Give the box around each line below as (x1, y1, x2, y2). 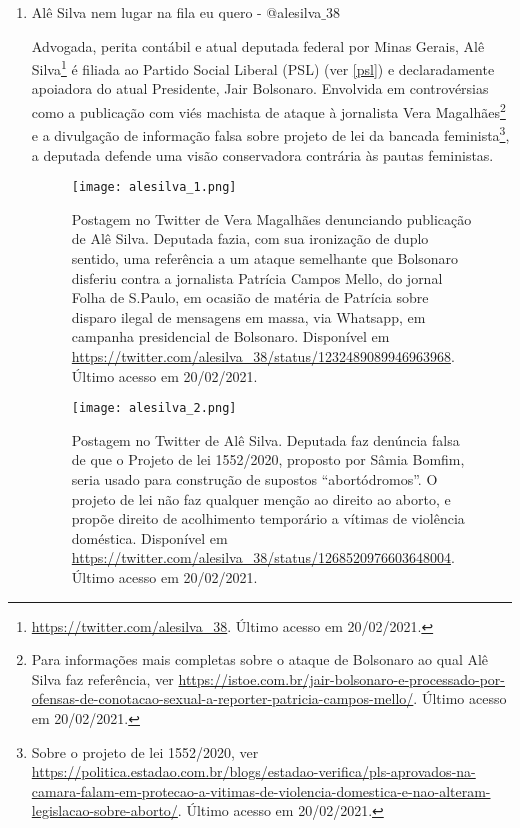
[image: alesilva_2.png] (71, 401, 237, 416)
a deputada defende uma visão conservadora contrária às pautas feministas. (31, 144, 494, 165)
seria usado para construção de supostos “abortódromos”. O (71, 468, 438, 489)
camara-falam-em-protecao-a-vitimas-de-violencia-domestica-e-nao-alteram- (31, 780, 491, 801)
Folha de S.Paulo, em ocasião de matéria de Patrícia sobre (71, 287, 429, 308)
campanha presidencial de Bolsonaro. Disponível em (71, 326, 390, 347)
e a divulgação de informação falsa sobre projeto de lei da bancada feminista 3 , (31, 122, 510, 145)
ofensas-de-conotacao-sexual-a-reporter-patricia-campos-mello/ (31, 688, 414, 709)
